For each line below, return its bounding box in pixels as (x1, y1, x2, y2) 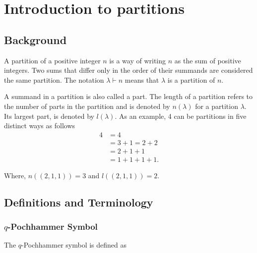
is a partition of (167, 74, 215, 85)
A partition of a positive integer (4, 55, 101, 65)
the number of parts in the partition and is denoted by (4, 101, 170, 111)
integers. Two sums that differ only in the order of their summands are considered (4, 65, 253, 75)
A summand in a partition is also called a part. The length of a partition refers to (4, 91, 253, 101)
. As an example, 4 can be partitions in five (115, 110, 247, 121)
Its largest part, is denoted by (4, 110, 94, 121)
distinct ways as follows (4, 120, 75, 131)
